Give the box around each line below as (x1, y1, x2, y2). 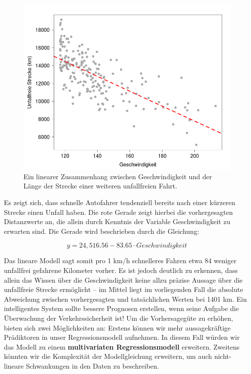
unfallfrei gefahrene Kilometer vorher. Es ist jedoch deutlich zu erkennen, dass (4, 265, 238, 275)
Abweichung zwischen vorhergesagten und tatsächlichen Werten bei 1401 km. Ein (4, 293, 247, 304)
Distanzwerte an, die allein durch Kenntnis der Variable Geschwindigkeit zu (4, 216, 230, 227)
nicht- (214, 351, 231, 361)
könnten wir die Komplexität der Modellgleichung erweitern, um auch (4, 351, 212, 361)
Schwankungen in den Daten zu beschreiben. (26, 360, 159, 371)
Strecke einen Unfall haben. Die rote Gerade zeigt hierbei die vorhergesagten (4, 207, 233, 217)
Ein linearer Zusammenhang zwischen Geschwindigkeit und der (23, 171, 212, 181)
